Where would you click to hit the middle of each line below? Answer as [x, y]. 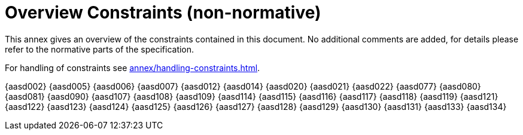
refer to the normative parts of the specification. [100, 49]
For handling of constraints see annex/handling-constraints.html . [133, 67]
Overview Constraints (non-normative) [163, 13]
